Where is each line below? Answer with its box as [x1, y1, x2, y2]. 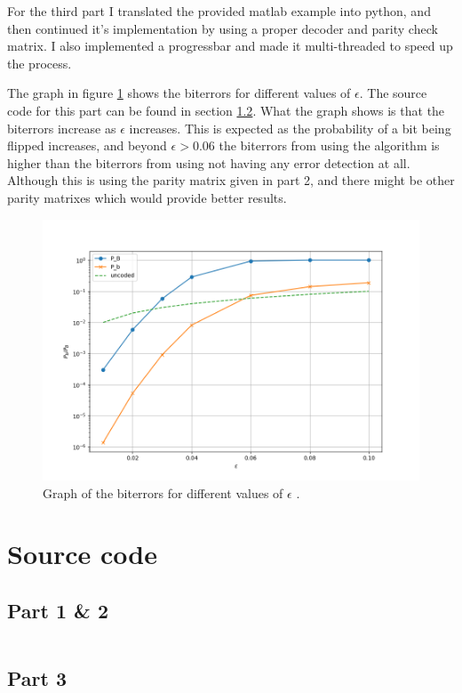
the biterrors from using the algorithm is [219, 136, 440, 155]
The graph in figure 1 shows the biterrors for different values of [7, 84, 351, 102]
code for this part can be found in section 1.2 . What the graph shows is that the [7, 101, 445, 119]
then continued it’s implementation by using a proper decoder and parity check [7, 19, 438, 37]
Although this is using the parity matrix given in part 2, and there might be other [7, 171, 455, 189]
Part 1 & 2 [7, 597, 108, 625]
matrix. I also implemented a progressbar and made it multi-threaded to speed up [7, 36, 453, 55]
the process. [7, 53, 72, 72]
